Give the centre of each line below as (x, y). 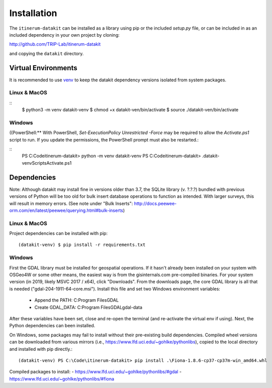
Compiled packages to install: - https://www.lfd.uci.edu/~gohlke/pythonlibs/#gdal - (96, 372)
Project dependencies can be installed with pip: (59, 233)
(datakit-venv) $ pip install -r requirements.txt (82, 245)
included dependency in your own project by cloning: (65, 35)
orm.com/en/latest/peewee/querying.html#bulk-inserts (66, 210)
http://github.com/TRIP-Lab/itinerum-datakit (55, 44)
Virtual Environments (43, 68)
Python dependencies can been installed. (52, 326)
